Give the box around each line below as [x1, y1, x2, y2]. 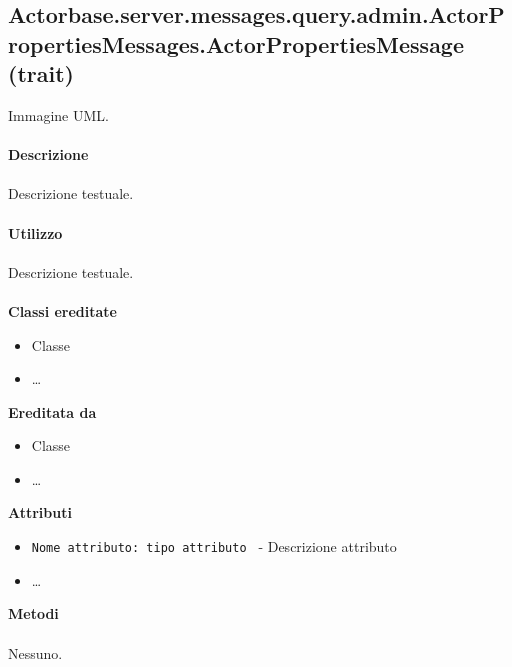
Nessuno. [8, 642, 63, 663]
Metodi [8, 603, 59, 624]
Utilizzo [8, 222, 63, 243]
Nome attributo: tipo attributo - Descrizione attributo [31, 536, 397, 557]
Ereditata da [8, 401, 97, 422]
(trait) [8, 58, 74, 89]
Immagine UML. [8, 104, 109, 125]
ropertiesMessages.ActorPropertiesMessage [8, 28, 465, 59]
